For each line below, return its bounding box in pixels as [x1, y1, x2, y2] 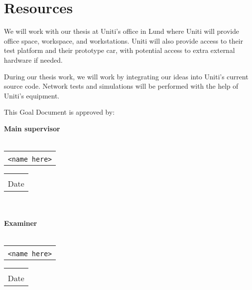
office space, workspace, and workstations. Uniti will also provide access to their [4, 35, 243, 46]
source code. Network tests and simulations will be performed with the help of [4, 81, 238, 91]
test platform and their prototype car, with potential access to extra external [4, 45, 235, 55]
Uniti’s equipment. [4, 90, 60, 100]
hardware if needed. [4, 54, 63, 65]
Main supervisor [4, 123, 60, 133]
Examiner [4, 218, 37, 228]
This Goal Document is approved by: [4, 107, 115, 117]
